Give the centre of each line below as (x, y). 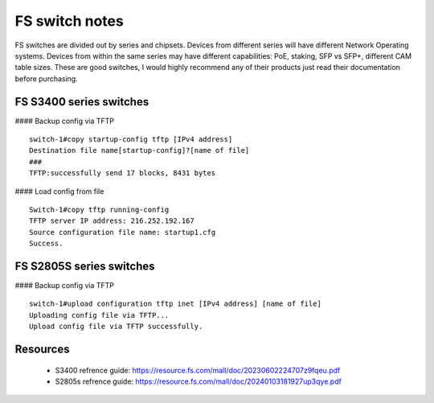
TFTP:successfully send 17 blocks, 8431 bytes (123, 173)
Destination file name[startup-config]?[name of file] (139, 150)
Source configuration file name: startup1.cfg (123, 232)
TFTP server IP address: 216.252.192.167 (112, 221)
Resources (42, 350)
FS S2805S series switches (85, 266)
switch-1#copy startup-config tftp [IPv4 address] (131, 140)
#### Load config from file (59, 191)
